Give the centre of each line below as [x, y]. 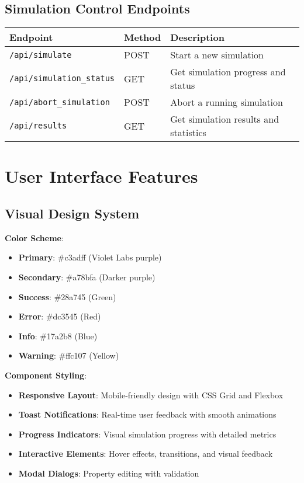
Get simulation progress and [228, 72]
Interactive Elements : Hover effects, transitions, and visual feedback [146, 454]
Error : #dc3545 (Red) [60, 316]
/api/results [38, 126]
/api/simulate [41, 55]
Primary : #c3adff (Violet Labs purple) [90, 257]
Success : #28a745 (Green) [67, 296]
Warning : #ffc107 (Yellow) [69, 355]
